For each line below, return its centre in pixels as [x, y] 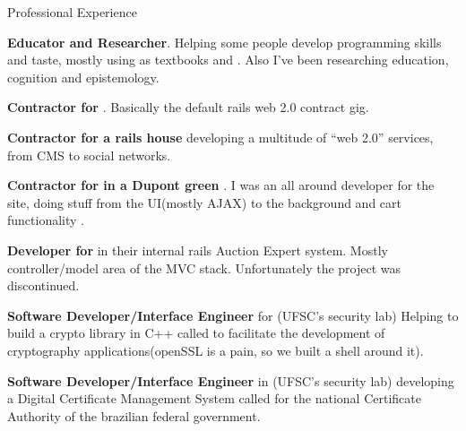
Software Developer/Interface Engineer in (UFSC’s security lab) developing [231, 380]
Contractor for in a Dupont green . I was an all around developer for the [221, 185]
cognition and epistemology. [83, 77]
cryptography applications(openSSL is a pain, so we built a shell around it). [216, 350]
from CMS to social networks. [89, 155]
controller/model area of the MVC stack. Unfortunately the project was [204, 267]
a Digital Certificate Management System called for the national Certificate [214, 398]
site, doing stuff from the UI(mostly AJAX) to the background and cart [204, 202]
